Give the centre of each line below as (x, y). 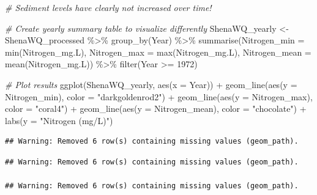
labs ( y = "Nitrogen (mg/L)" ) (59, 120)
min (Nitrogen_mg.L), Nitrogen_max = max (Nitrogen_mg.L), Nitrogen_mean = (158, 52)
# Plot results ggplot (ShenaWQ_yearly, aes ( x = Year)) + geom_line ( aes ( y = (151, 84)
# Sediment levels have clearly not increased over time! (108, 7)
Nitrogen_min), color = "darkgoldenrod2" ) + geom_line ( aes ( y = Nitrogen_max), (159, 96)
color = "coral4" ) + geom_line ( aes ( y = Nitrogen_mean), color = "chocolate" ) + (156, 109)
